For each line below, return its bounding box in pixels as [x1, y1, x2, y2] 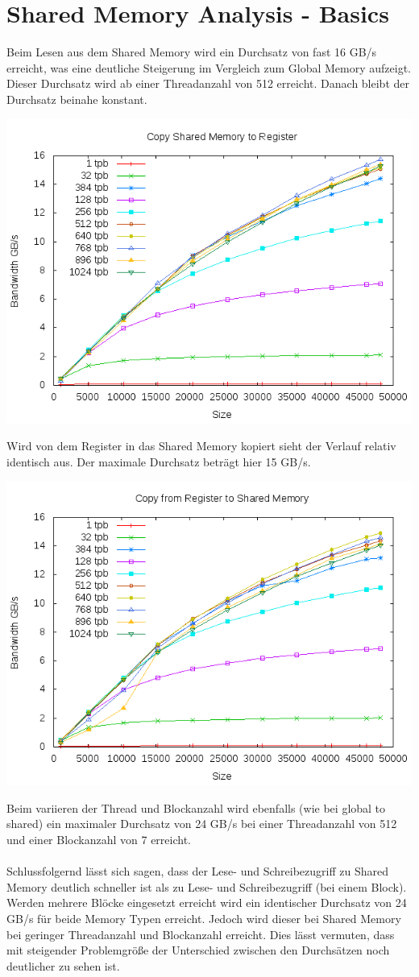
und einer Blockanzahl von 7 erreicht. [6, 831, 191, 848]
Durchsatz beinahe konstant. [6, 90, 147, 107]
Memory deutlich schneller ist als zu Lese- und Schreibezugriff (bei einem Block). [6, 878, 407, 895]
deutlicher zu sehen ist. [6, 957, 120, 974]
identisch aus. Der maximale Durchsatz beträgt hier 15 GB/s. [6, 453, 311, 470]
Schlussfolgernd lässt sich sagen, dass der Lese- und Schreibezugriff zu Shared [6, 863, 388, 880]
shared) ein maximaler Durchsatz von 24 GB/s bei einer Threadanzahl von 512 [6, 815, 397, 832]
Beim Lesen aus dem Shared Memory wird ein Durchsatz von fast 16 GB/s [6, 43, 377, 60]
